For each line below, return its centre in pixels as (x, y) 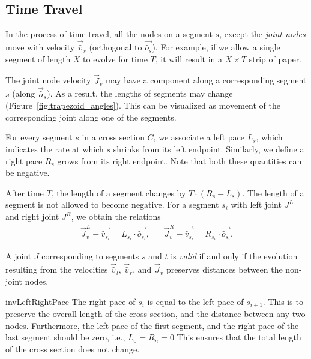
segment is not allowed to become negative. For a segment (112, 204)
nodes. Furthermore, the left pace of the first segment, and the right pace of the (152, 325)
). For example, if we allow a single (216, 47)
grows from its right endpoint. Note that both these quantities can (180, 161)
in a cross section (113, 137)
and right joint (32, 216)
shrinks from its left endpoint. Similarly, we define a (209, 149)
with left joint (256, 204)
